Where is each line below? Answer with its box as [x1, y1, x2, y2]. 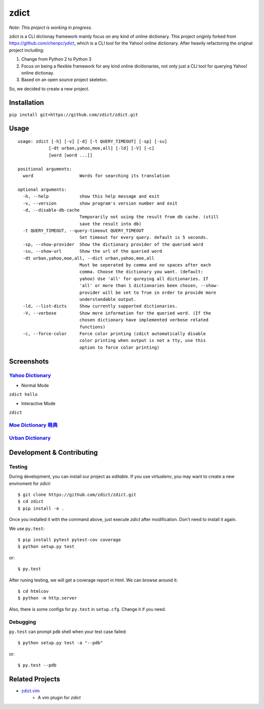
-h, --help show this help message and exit [22, 194, 160, 199]
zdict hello [9, 392, 38, 397]
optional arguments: [18, 186, 67, 192]
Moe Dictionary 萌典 [9, 421, 58, 428]
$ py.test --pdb [18, 662, 57, 668]
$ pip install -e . [18, 505, 65, 511]
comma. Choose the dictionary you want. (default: [79, 269, 203, 275]
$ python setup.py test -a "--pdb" [18, 640, 103, 646]
